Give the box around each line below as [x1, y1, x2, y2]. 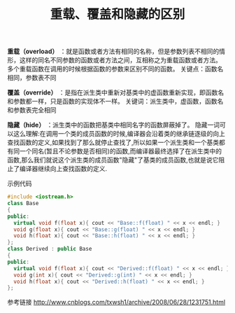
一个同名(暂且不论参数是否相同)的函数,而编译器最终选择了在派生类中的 [19, 147, 222, 155]
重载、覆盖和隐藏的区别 [50, 6, 185, 22]
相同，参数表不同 [7, 74, 57, 82]
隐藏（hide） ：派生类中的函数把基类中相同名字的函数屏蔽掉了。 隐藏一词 [7, 120, 220, 130]
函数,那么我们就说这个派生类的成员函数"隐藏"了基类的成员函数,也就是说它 [7, 155, 219, 165]
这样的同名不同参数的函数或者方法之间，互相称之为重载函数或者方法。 [19, 56, 222, 64]
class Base [7, 200, 39, 207]
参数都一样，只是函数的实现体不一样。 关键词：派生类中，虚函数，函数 [13, 97, 218, 106]
